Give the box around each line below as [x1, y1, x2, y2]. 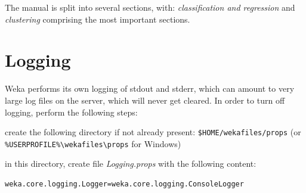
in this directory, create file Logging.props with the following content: [5, 157, 256, 170]
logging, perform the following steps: [5, 105, 138, 118]
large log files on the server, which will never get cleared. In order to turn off [5, 94, 285, 106]
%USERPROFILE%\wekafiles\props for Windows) [5, 137, 181, 150]
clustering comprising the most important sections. [5, 13, 190, 25]
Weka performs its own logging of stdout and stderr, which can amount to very [5, 82, 295, 95]
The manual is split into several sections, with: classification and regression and [5, 1, 295, 13]
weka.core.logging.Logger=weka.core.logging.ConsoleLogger [5, 180, 244, 188]
